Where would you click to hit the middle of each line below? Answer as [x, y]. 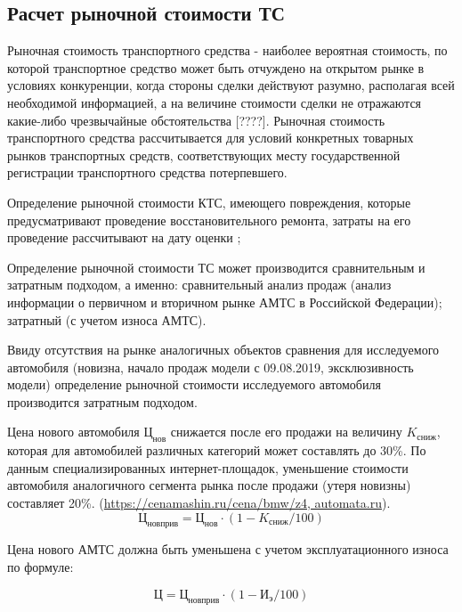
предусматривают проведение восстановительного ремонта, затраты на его [209, 220]
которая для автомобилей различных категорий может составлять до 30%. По [217, 450]
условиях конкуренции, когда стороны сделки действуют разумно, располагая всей [231, 85]
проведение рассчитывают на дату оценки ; [124, 237]
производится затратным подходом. [102, 401]
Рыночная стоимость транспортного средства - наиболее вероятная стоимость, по [227, 50]
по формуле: [41, 567]
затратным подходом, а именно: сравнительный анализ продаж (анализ [199, 285]
